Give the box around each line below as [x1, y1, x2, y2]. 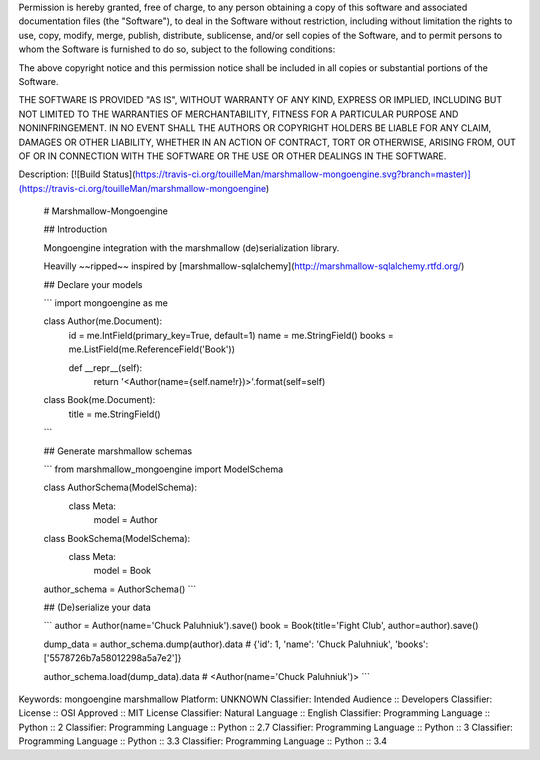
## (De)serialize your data [43, 601, 152, 614]
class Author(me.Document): [43, 315, 163, 327]
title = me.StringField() [68, 408, 161, 420]
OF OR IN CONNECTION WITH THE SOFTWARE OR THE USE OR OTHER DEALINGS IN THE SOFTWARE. [18, 150, 447, 162]
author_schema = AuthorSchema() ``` [43, 583, 197, 595]
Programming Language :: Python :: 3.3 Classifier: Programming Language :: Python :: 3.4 [18, 735, 388, 747]
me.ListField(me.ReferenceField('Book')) [68, 343, 235, 355]
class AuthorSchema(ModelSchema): [43, 481, 197, 494]
